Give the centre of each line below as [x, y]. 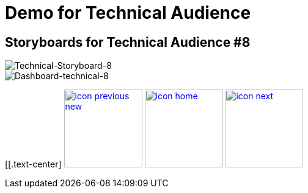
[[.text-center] [33, 164]
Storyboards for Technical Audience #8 [128, 42]
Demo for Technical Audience [128, 13]
